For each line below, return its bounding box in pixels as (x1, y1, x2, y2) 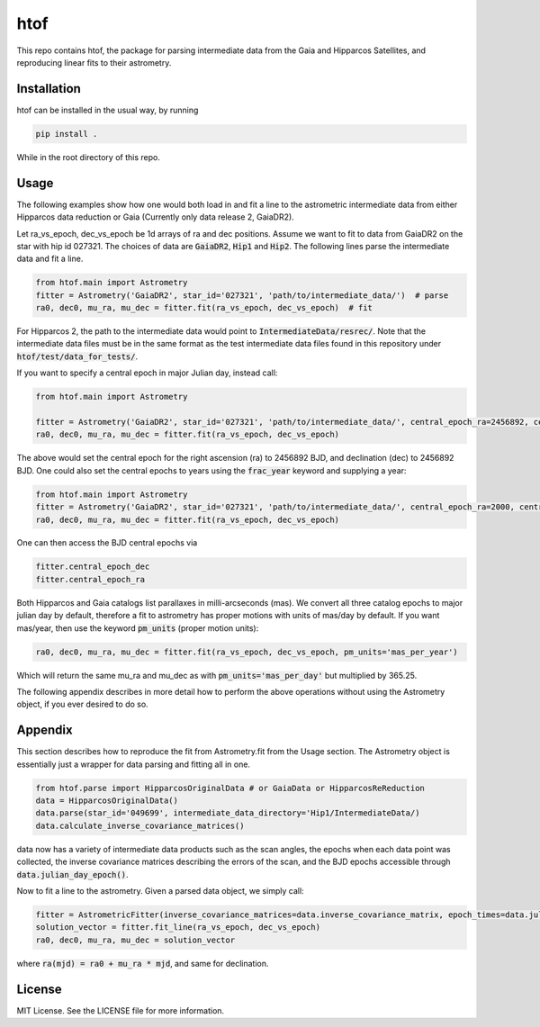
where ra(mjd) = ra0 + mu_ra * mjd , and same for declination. (16, 958, 269, 968)
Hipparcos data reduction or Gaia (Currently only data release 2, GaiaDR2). (16, 212, 294, 222)
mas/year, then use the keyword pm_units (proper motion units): (16, 622, 259, 634)
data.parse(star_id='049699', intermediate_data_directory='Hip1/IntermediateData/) (35, 808, 420, 818)
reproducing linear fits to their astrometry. (16, 57, 172, 68)
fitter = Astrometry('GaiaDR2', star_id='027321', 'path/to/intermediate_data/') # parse (35, 290, 449, 301)
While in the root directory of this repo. (16, 151, 161, 162)
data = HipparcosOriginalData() (35, 796, 179, 806)
